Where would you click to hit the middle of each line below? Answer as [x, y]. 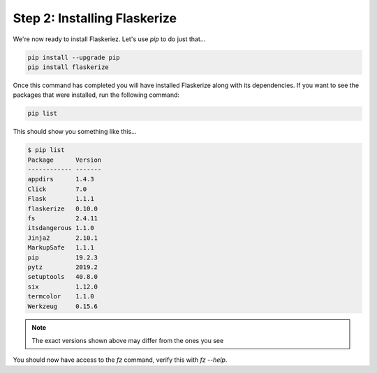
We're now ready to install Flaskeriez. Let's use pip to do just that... [109, 39]
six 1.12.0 [62, 287]
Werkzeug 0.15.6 [62, 306]
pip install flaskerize [68, 67]
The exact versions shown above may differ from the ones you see [128, 340]
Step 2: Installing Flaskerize [95, 18]
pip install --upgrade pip [74, 57]
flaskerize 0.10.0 [62, 208]
